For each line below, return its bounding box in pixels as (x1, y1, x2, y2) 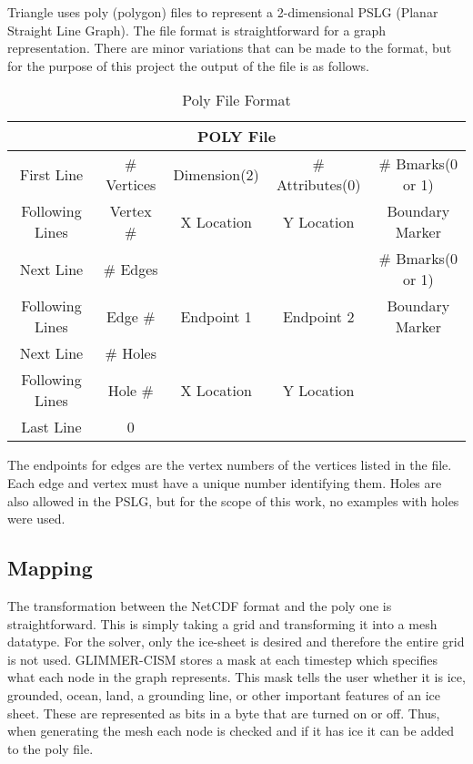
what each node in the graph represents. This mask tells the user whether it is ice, (7, 667, 466, 687)
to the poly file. (7, 739, 94, 758)
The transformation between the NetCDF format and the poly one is (7, 596, 392, 615)
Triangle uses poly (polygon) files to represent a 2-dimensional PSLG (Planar (7, 3, 438, 21)
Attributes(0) (276, 174, 361, 196)
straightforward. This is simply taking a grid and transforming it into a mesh (7, 614, 438, 633)
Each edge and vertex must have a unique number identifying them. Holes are (7, 473, 442, 492)
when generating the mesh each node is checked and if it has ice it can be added (7, 721, 454, 740)
